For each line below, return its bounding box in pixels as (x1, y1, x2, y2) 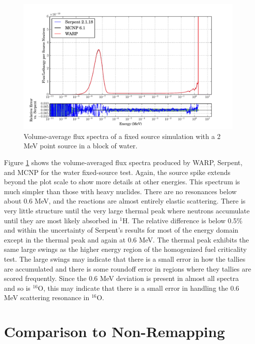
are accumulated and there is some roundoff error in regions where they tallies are (4, 263, 251, 274)
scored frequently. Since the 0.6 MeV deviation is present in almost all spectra (4, 273, 239, 283)
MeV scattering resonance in (4, 292, 90, 303)
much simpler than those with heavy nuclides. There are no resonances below (4, 186, 237, 196)
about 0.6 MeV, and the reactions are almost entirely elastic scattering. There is (4, 196, 246, 206)
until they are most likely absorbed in (4, 215, 118, 225)
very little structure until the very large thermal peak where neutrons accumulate (4, 205, 250, 215)
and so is (4, 282, 31, 293)
